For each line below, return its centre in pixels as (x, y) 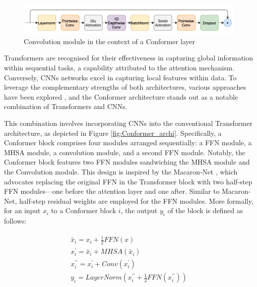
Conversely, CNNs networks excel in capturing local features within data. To (120, 77)
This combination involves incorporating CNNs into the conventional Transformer (128, 123)
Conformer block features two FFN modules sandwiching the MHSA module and (127, 162)
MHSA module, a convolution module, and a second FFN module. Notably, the (125, 152)
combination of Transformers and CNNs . (66, 106)
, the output (139, 210)
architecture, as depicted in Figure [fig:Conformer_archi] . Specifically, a (113, 133)
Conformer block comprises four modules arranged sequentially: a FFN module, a (128, 143)
